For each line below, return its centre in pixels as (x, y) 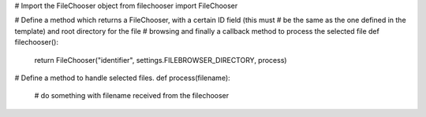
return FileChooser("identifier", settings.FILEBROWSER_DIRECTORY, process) (161, 60)
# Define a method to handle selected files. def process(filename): (122, 78)
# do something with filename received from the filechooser (132, 96)
